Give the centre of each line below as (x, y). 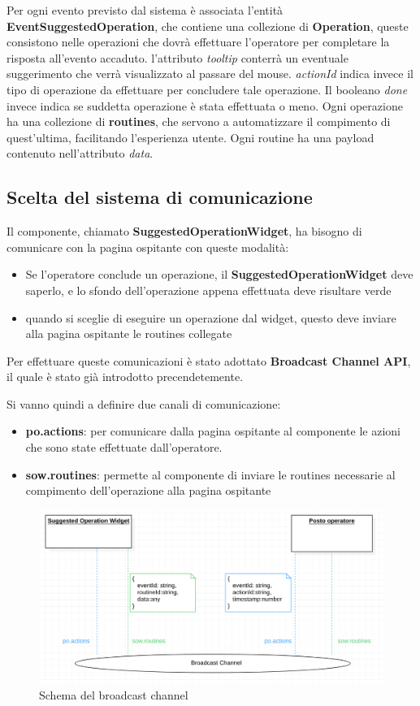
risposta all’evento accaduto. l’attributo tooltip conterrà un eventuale (178, 57)
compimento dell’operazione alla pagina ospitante (148, 490)
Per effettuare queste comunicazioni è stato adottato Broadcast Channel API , (209, 360)
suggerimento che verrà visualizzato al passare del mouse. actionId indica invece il (210, 74)
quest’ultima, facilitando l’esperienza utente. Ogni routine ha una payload (191, 137)
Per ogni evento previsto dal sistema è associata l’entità (145, 10)
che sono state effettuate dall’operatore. (124, 447)
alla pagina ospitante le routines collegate (129, 334)
